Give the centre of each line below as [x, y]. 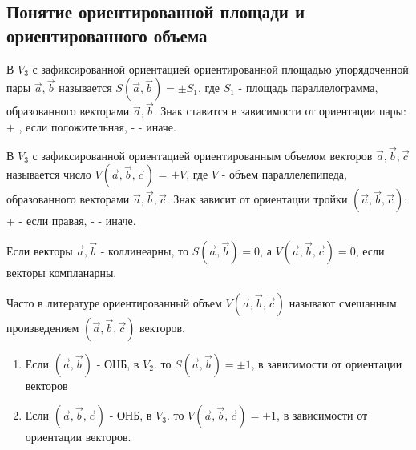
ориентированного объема [107, 35]
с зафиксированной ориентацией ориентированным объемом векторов [202, 155]
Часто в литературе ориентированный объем [114, 302]
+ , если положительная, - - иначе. [91, 127]
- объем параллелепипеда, [284, 174]
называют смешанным [343, 302]
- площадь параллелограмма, [308, 88]
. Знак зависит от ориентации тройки [257, 199]
